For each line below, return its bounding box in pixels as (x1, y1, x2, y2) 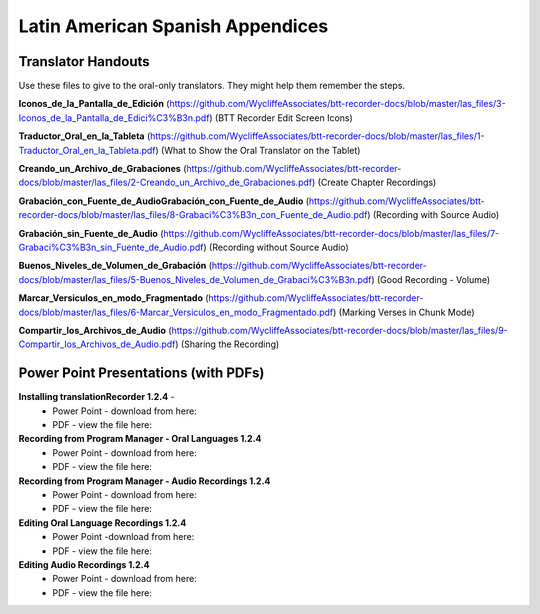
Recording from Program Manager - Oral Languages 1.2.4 (18, 433, 262, 445)
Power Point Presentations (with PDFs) (18, 365, 265, 382)
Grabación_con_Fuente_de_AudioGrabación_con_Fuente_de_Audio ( (18, 195, 310, 207)
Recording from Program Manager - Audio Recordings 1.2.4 (18, 475, 271, 487)
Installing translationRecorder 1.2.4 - (18, 391, 175, 403)
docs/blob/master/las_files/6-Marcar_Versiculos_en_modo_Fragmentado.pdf (18, 306, 334, 318)
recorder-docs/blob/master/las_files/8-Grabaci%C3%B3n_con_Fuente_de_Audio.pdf (18, 209, 368, 221)
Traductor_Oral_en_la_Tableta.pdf (18, 144, 156, 156)
